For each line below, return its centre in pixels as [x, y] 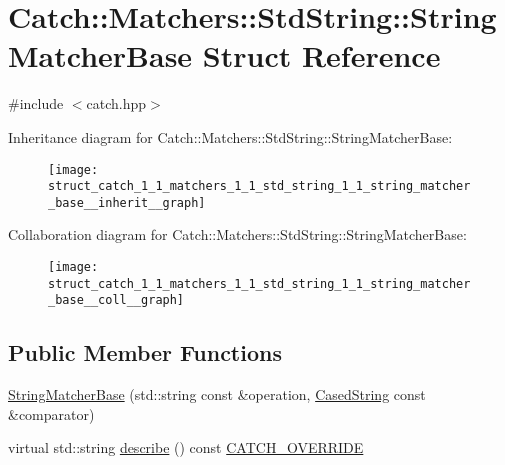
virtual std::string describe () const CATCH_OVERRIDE [186, 447]
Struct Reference [321, 55]
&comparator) [51, 413]
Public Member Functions [145, 352]
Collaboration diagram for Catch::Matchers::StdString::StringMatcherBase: [237, 234]
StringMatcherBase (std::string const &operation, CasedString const [217, 394]
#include [36, 103]
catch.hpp [116, 103]
